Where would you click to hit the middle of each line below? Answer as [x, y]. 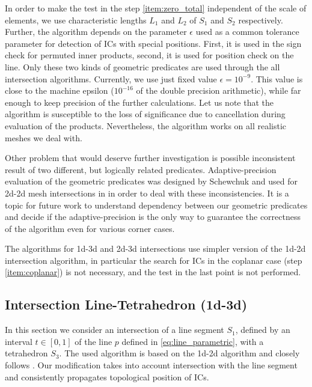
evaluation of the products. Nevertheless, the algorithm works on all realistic [146, 125]
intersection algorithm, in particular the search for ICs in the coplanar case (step [154, 260]
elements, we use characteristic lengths [76, 20]
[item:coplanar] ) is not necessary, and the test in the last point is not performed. [153, 272]
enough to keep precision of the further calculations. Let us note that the [139, 102]
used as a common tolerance [247, 32]
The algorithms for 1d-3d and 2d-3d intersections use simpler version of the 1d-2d [155, 248]
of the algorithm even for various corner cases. [90, 228]
